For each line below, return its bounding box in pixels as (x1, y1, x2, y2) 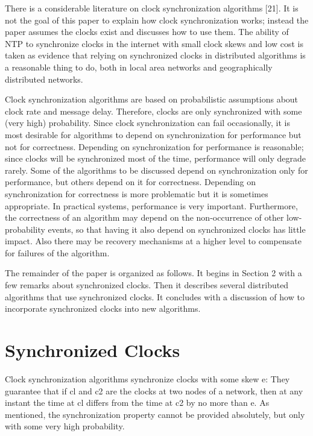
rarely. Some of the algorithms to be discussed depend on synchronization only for (5, 163, 308, 176)
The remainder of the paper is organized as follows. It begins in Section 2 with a (5, 267, 302, 279)
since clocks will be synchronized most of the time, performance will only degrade (5, 152, 306, 165)
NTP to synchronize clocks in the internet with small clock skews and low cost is (5, 37, 304, 49)
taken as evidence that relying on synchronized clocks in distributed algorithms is (5, 49, 306, 62)
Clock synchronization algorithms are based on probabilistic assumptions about (5, 93, 299, 106)
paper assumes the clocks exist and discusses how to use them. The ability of (5, 25, 289, 38)
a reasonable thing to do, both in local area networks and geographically (5, 60, 273, 73)
